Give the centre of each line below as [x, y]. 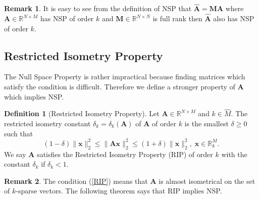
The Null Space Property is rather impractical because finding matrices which [125, 77]
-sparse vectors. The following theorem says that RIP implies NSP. [119, 191]
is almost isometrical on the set [207, 181]
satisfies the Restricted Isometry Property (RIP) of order [125, 154]
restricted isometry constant [47, 123]
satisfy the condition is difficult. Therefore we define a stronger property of [120, 87]
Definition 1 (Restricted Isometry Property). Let [82, 113]
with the [234, 154]
